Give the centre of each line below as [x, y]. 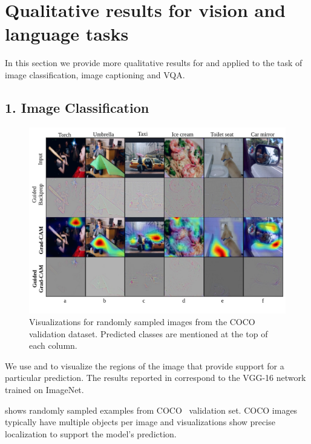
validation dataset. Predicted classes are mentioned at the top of [149, 333]
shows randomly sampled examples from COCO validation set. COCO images [151, 410]
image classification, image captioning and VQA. [95, 74]
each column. [53, 345]
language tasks [67, 34]
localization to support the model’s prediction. [91, 433]
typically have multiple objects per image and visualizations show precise [140, 422]
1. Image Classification [77, 107]
